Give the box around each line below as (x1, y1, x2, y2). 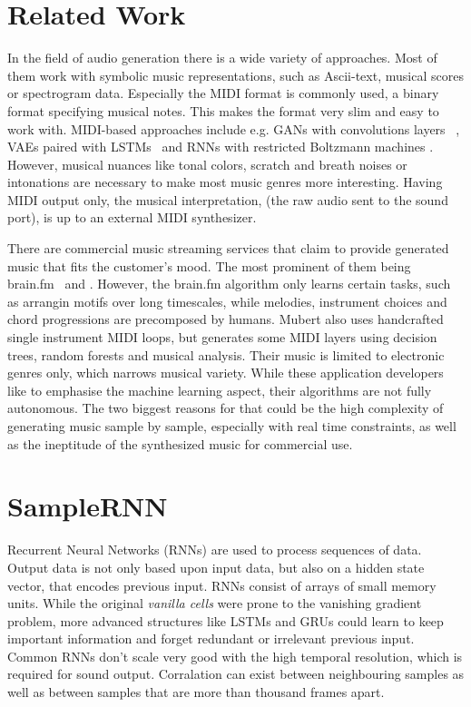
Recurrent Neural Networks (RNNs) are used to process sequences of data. (7, 540, 422, 559)
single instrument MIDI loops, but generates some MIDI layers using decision (7, 328, 437, 347)
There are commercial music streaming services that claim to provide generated (7, 239, 449, 258)
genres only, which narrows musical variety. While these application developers (7, 363, 444, 382)
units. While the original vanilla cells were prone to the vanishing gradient (7, 594, 422, 613)
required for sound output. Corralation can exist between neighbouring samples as (7, 664, 465, 683)
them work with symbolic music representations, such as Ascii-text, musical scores (7, 65, 464, 84)
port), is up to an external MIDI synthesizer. (7, 208, 257, 227)
